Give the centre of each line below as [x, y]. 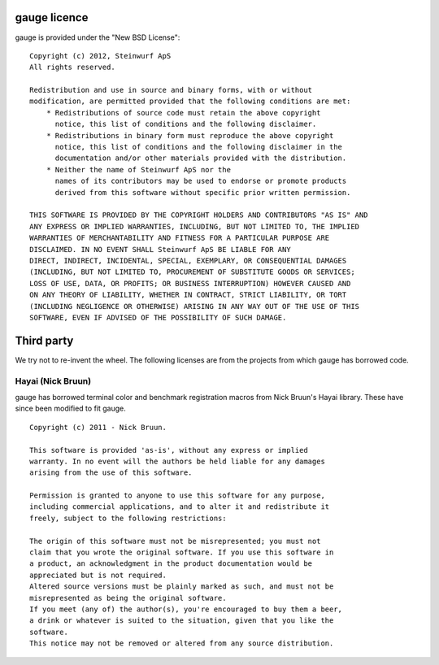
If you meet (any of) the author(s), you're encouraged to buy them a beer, [186, 609]
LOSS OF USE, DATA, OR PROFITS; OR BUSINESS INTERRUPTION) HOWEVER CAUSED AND [190, 283]
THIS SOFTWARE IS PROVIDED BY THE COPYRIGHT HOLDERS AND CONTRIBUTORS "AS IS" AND [199, 215]
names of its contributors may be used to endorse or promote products [201, 181]
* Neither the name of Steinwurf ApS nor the [139, 170]
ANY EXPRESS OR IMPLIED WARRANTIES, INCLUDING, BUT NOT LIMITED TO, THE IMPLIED [195, 226]
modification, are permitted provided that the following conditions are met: [190, 101]
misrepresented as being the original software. [128, 598]
